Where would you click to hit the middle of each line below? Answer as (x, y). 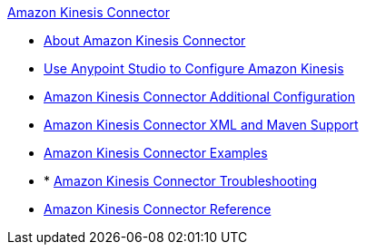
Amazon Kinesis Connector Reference (158, 209)
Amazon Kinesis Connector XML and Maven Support (201, 125)
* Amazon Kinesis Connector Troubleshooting (181, 181)
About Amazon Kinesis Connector (145, 40)
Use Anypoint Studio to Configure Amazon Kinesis (194, 68)
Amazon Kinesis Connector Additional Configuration (199, 97)
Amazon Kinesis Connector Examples (156, 153)
